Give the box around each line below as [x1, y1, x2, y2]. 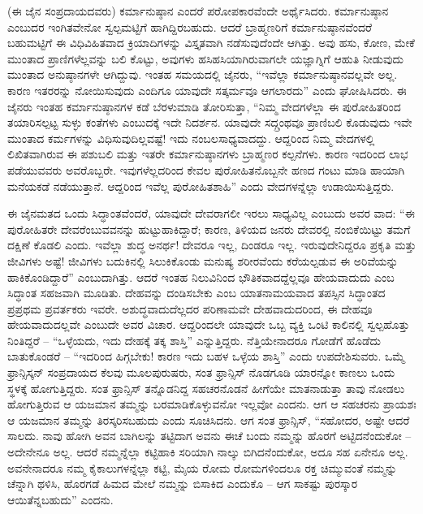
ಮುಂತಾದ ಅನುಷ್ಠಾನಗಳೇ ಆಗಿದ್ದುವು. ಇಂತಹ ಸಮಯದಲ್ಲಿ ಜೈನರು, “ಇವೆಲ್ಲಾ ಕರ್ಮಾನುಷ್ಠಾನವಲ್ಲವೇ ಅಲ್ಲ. [7, 66, 398, 83]
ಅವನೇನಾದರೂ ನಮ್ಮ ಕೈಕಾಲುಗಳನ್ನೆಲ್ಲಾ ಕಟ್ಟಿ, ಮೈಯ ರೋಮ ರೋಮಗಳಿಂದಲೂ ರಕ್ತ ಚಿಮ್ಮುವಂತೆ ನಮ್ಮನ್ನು [7, 459, 398, 476]
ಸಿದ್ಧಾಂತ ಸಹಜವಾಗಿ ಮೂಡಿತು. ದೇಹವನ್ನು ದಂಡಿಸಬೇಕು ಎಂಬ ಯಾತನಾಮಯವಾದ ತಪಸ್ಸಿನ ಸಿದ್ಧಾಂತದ [7, 284, 386, 301]
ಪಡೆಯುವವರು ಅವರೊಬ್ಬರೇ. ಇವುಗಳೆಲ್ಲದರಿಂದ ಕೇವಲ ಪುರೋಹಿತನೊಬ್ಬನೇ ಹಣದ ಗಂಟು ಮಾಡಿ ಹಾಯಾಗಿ [7, 161, 405, 178]
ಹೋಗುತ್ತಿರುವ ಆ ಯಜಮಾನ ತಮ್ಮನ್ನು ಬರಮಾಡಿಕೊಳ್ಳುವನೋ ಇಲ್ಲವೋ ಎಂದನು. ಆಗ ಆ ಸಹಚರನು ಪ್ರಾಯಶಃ [7, 395, 417, 412]
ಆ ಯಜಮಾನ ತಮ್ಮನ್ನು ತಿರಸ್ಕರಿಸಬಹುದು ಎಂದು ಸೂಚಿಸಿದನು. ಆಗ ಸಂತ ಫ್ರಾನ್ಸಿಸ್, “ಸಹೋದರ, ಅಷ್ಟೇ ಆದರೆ [7, 411, 410, 428]
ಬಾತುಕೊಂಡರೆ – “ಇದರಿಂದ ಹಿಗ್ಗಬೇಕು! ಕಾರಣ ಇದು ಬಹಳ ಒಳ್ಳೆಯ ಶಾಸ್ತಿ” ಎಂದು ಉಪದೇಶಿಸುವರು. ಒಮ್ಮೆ [7, 348, 405, 365]
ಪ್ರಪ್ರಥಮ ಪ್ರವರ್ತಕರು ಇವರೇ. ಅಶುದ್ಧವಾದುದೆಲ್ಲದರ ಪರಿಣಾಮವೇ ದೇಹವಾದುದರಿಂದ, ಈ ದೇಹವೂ [7, 300, 373, 317]
